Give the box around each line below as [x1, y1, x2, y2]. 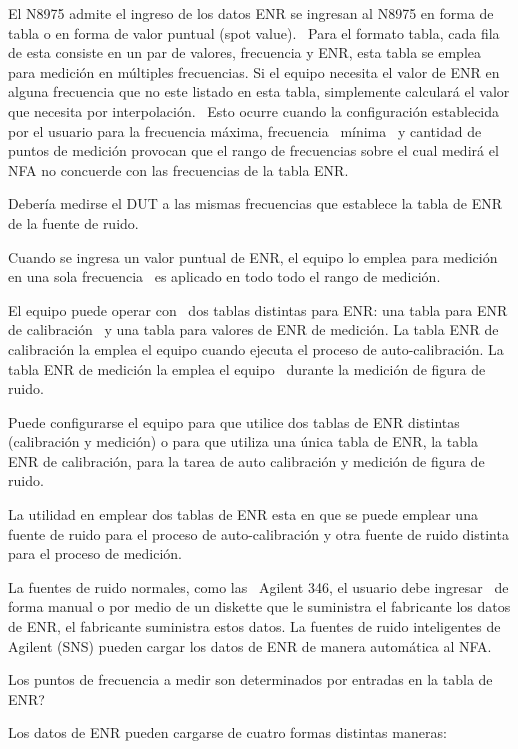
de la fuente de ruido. [8, 212, 139, 233]
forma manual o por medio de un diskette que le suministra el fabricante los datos [8, 596, 511, 617]
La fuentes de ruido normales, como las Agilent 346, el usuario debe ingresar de [8, 576, 509, 597]
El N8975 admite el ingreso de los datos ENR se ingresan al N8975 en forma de [8, 3, 494, 23]
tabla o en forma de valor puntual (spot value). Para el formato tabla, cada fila [8, 22, 500, 43]
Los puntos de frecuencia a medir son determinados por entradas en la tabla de [8, 669, 493, 690]
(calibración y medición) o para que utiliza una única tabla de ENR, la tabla [8, 431, 478, 452]
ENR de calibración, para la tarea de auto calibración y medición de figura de [8, 450, 485, 471]
